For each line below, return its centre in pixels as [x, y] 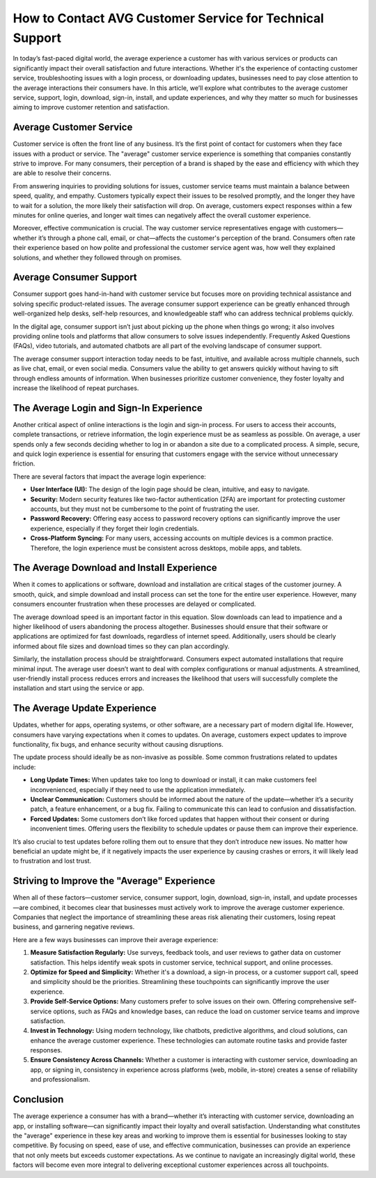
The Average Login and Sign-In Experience [108, 408]
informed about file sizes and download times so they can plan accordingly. [121, 646]
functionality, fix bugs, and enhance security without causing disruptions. [118, 745]
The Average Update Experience [85, 708]
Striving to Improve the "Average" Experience [114, 881]
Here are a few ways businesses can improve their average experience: [116, 939]
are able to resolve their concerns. [62, 173]
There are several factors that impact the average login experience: [110, 476]
